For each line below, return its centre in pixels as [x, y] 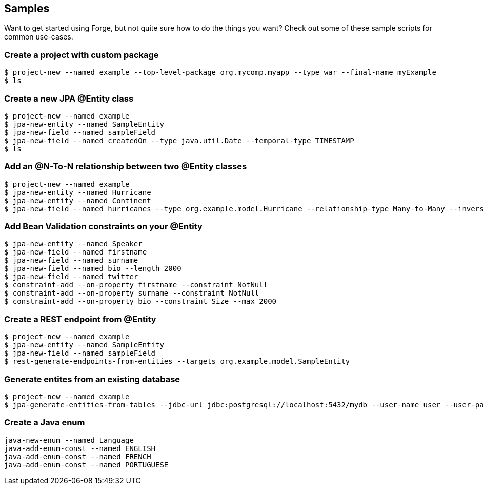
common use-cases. [39, 37]
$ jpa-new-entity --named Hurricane [78, 192]
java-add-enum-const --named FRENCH [78, 456]
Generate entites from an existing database [92, 379]
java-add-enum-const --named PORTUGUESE [86, 465]
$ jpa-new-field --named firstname [76, 252]
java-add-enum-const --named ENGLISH [80, 448]
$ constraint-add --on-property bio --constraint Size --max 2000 [140, 301]
